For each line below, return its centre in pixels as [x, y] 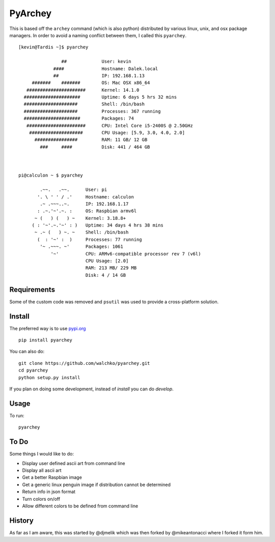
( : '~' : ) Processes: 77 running [90, 239]
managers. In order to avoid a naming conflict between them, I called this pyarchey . [98, 35]
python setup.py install [49, 377]
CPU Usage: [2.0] [107, 261]
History [22, 520]
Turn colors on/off [41, 499]
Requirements [32, 289]
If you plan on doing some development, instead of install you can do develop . [92, 389]
